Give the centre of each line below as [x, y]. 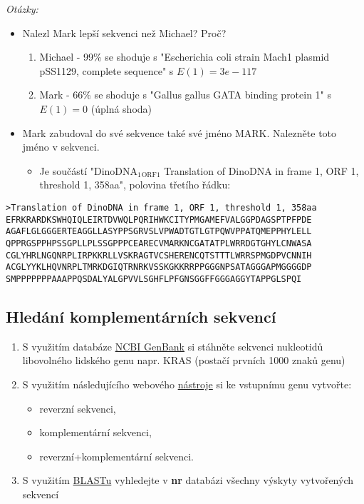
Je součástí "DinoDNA [89, 170]
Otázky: [22, 9]
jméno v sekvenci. [61, 147]
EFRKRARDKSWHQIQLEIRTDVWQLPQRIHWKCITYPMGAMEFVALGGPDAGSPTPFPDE [159, 220]
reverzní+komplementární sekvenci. [117, 456]
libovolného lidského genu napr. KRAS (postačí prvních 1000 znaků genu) [184, 360]
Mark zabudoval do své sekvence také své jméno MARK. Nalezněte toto [180, 132]
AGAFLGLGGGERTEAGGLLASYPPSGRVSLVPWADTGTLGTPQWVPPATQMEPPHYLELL [159, 232]
